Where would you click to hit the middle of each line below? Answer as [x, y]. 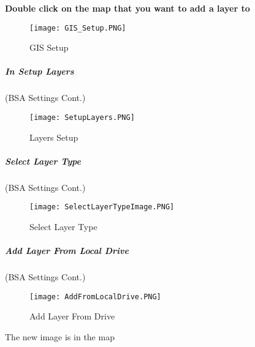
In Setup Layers [40, 71]
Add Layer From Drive [72, 316]
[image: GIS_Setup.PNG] [78, 28]
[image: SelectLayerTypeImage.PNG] [102, 207]
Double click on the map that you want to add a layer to [128, 8]
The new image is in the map [60, 337]
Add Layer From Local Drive [67, 251]
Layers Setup [54, 137]
